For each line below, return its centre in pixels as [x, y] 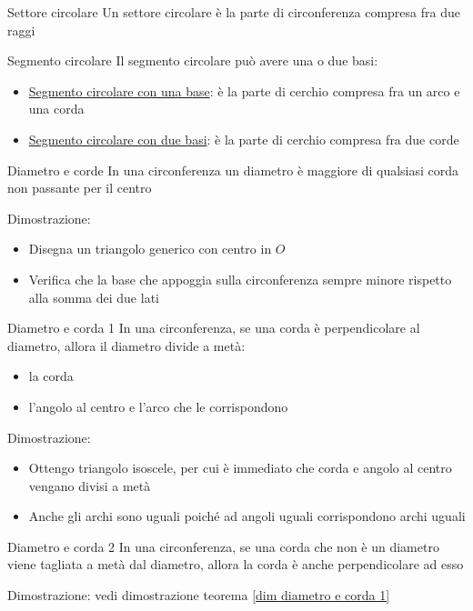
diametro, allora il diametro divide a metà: [126, 345]
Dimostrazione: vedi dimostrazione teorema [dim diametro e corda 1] [199, 595]
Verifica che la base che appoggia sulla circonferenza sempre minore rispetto [240, 279]
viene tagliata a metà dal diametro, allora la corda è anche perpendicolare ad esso [236, 564]
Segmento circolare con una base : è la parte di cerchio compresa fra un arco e [244, 90]
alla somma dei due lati [94, 297]
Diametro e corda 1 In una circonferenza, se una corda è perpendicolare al [214, 328]
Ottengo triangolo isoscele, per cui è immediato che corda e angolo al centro [240, 468]
